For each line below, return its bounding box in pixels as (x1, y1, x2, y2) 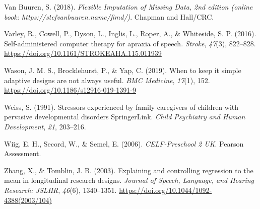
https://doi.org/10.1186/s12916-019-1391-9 (4, 85, 136, 95)
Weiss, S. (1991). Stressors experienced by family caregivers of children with (4, 101, 239, 112)
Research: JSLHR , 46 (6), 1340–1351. (4, 184, 117, 195)
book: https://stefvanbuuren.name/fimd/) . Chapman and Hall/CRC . (4, 11, 214, 22)
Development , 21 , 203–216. (4, 121, 86, 131)
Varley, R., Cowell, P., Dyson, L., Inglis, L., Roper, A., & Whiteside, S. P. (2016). (4, 28, 256, 39)
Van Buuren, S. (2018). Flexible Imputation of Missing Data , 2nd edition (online (4, 2, 253, 12)
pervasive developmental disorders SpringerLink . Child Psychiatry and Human (4, 111, 245, 122)
